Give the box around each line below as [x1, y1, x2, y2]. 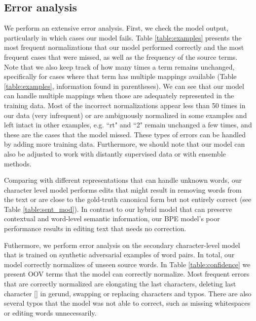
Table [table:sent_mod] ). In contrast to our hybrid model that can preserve [4, 203, 232, 214]
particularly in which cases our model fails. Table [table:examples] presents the [4, 32, 242, 42]
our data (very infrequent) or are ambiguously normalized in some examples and [4, 110, 247, 120]
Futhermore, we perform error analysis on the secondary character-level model [4, 240, 240, 250]
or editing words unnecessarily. [4, 307, 97, 318]
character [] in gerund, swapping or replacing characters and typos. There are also [4, 288, 252, 298]
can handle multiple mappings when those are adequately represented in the [4, 90, 234, 101]
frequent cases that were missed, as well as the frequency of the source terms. [4, 51, 238, 62]
